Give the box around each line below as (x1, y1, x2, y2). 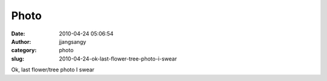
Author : (11, 38, 31, 45)
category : (11, 47, 37, 54)
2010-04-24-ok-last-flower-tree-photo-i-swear (59, 55, 177, 62)
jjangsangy (59, 38, 87, 45)
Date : (11, 30, 25, 37)
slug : (11, 55, 24, 62)
